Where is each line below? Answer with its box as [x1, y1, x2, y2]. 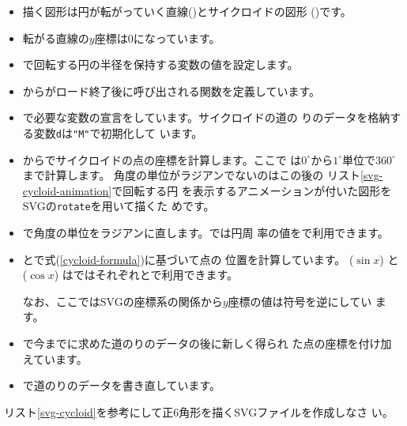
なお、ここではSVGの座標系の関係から [22, 292, 223, 309]
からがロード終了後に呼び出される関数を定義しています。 [22, 82, 320, 99]
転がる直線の [22, 29, 89, 46]
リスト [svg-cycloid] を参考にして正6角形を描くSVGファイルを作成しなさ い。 [4, 403, 394, 420]
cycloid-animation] [22, 182, 112, 198]
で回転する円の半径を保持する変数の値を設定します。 [22, 56, 299, 73]
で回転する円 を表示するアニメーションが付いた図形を [111, 182, 392, 198]
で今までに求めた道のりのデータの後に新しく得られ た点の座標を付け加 [22, 335, 392, 352]
